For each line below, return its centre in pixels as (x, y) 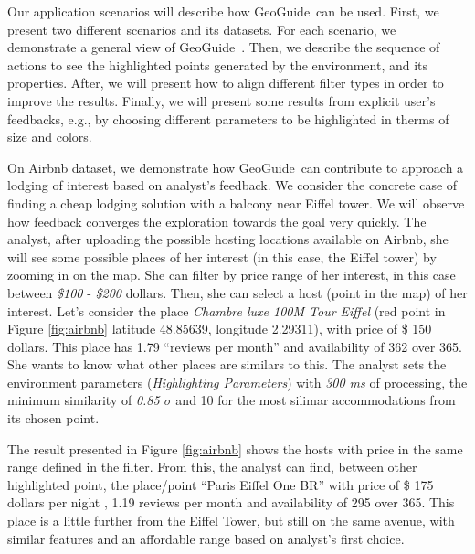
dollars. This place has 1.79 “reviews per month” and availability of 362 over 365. (235, 346)
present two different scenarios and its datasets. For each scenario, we (202, 29)
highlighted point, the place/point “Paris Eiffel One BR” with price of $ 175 (221, 484)
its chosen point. (53, 418)
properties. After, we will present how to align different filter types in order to (226, 83)
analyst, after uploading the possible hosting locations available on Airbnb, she (228, 239)
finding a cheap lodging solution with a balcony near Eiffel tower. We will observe (236, 202)
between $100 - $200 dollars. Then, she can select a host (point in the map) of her (237, 292)
